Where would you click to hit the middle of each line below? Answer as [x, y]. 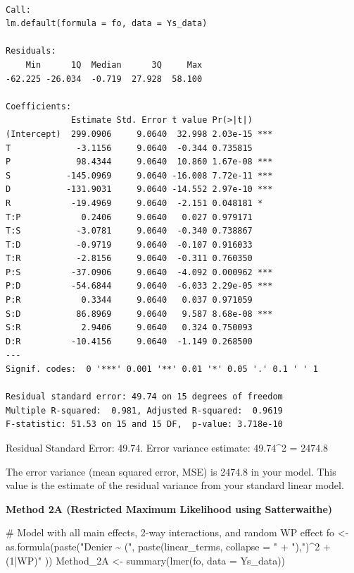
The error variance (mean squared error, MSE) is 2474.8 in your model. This [171, 471]
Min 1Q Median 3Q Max [114, 65]
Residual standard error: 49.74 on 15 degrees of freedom [144, 397]
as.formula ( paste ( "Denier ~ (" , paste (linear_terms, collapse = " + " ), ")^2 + [168, 546]
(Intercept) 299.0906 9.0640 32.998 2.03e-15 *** [139, 134]
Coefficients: [39, 106]
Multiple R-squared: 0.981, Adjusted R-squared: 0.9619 [144, 410]
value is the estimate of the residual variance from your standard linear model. [175, 485]
